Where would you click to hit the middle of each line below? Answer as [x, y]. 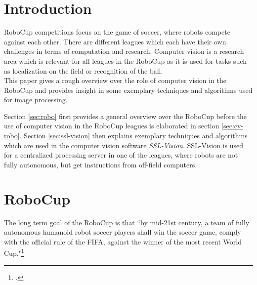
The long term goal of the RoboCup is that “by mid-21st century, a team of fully [127, 222]
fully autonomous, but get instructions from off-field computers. [101, 164]
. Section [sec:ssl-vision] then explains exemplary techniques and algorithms [133, 136]
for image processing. [36, 100]
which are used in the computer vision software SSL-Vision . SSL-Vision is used [124, 145]
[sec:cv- [233, 126]
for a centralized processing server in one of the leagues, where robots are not [121, 155]
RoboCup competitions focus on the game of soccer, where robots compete [117, 32]
